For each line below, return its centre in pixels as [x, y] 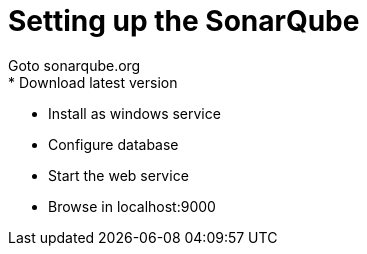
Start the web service [118, 175]
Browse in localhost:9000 [132, 206]
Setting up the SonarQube [184, 21]
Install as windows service [134, 113]
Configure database [113, 144]
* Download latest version [93, 82]
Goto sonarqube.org [74, 65]
